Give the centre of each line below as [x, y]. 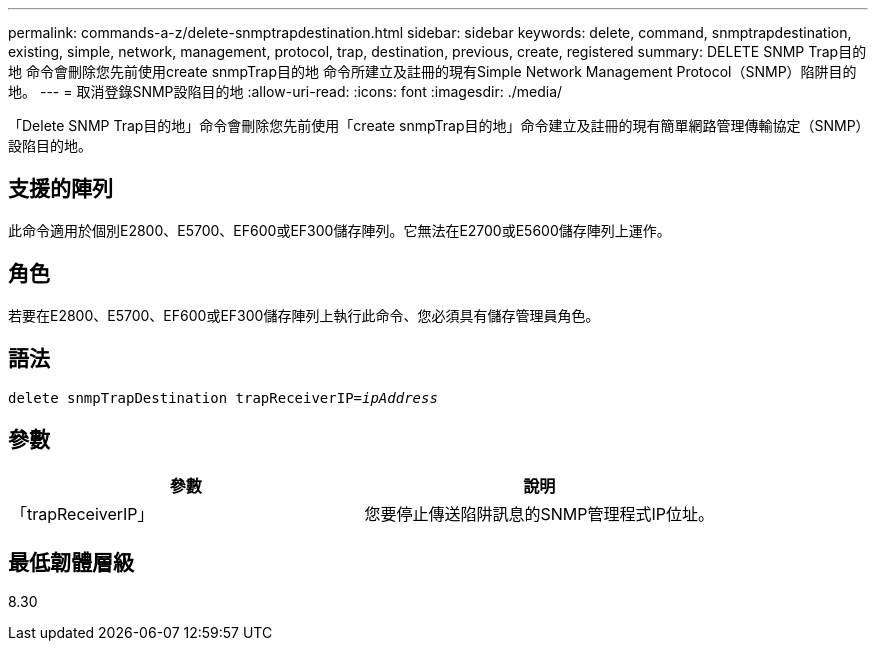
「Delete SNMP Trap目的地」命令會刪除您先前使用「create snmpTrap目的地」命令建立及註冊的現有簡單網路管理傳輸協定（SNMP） [435, 125]
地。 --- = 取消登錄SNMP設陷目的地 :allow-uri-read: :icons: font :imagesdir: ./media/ [285, 91]
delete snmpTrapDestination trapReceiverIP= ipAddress [223, 397]
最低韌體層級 [71, 562]
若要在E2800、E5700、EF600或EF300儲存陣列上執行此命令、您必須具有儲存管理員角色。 [304, 315]
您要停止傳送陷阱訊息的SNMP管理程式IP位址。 [539, 514]
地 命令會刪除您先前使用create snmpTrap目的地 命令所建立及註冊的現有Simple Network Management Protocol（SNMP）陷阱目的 [432, 71]
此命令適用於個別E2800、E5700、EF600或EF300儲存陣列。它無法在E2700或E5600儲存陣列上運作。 [339, 230]
